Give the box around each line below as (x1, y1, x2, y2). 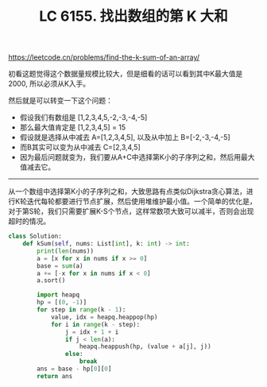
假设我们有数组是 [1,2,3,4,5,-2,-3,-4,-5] (19, 113, 148, 122)
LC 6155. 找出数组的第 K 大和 (39, 7, 228, 25)
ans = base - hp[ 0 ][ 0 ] (37, 365, 112, 373)
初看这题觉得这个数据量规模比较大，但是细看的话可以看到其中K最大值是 (8, 69, 243, 79)
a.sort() (37, 277, 66, 284)
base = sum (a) (37, 261, 83, 270)
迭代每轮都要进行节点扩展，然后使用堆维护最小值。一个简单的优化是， (26, 196, 257, 207)
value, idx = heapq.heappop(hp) (50, 313, 158, 321)
